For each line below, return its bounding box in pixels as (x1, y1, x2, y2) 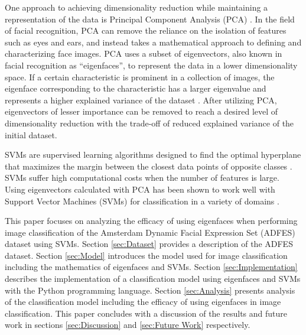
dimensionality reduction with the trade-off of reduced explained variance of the (5, 116, 294, 129)
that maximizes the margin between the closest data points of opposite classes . (5, 160, 292, 172)
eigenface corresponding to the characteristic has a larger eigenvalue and (5, 82, 266, 95)
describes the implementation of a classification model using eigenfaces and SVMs (5, 272, 301, 285)
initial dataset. (5, 128, 57, 141)
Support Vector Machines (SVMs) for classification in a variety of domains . (5, 194, 279, 207)
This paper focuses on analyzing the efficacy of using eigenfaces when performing (5, 214, 298, 227)
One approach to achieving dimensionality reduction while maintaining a (5, 1, 268, 13)
